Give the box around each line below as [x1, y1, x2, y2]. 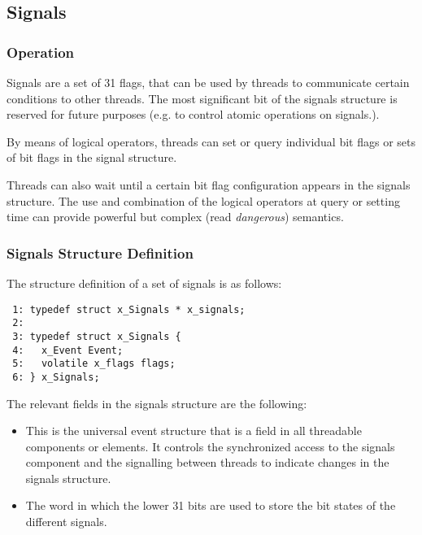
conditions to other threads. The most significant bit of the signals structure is [7, 89, 398, 107]
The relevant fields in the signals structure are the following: [7, 394, 307, 411]
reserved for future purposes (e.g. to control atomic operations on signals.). [7, 106, 380, 123]
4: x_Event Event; [12, 344, 124, 356]
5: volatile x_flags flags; [12, 358, 176, 370]
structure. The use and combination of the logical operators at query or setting [7, 192, 400, 209]
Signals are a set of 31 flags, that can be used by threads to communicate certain [7, 74, 410, 90]
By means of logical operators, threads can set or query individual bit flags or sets [7, 133, 416, 150]
